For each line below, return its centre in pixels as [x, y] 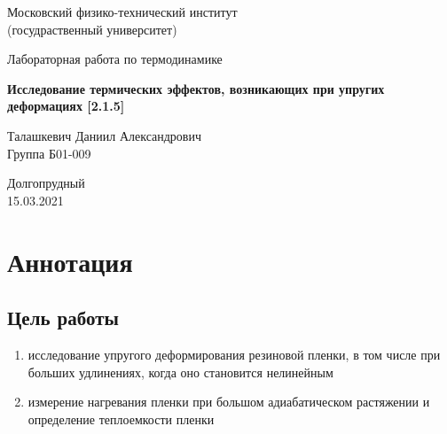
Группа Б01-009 [49, 153]
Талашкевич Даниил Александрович [105, 135]
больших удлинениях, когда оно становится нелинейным [180, 372]
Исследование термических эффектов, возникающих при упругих [196, 88]
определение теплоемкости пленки [121, 418]
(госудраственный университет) [92, 29]
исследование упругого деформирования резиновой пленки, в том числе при [234, 354]
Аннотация [70, 261]
